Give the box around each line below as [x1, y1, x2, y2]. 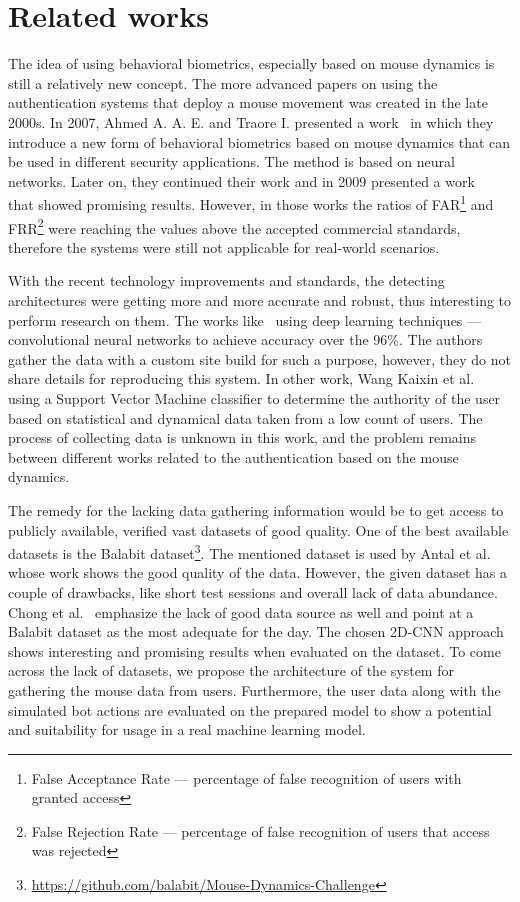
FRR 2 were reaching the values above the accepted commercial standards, [8, 214, 461, 238]
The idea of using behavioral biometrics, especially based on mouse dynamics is [8, 53, 495, 74]
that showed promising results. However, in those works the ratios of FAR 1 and [8, 191, 494, 214]
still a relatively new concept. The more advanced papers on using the [8, 72, 438, 93]
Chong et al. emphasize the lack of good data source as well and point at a [8, 601, 474, 622]
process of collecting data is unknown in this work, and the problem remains [8, 427, 476, 448]
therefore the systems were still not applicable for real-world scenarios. [8, 236, 440, 257]
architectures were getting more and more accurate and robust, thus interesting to [8, 289, 512, 310]
